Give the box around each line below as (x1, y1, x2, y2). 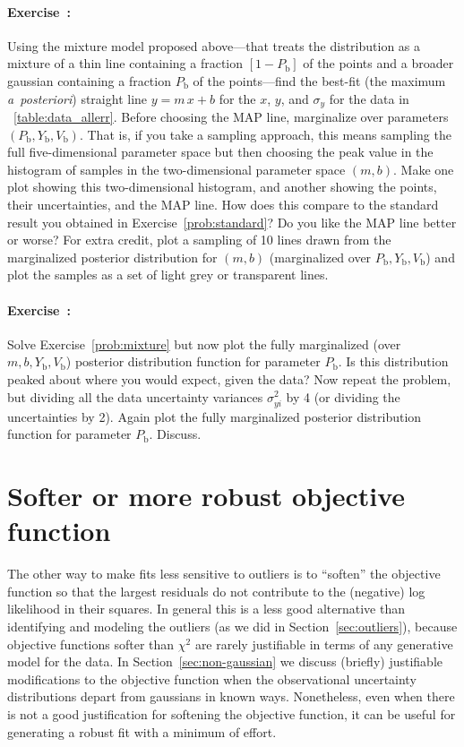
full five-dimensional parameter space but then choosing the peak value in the (7, 142, 434, 161)
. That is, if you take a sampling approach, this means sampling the (79, 124, 451, 143)
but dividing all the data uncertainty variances (7, 387, 263, 406)
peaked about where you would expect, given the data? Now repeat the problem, (7, 369, 451, 388)
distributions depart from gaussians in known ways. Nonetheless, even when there (7, 687, 455, 706)
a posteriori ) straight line (7, 89, 148, 107)
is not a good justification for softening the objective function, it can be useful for (7, 704, 456, 723)
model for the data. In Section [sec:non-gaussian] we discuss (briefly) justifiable (7, 652, 443, 671)
